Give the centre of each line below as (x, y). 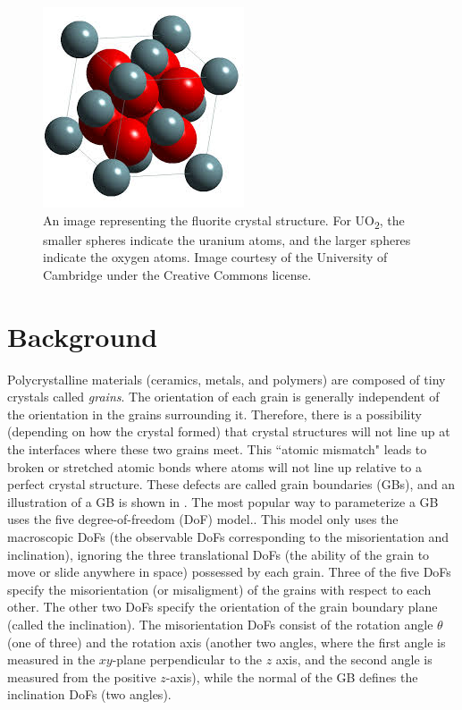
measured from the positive (82, 676)
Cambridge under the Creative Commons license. (177, 274)
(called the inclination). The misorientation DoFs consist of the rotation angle (220, 624)
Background (83, 336)
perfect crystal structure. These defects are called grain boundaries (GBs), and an (231, 484)
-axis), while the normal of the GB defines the (292, 676)
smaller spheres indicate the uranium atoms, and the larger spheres (227, 239)
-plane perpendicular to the (187, 659)
